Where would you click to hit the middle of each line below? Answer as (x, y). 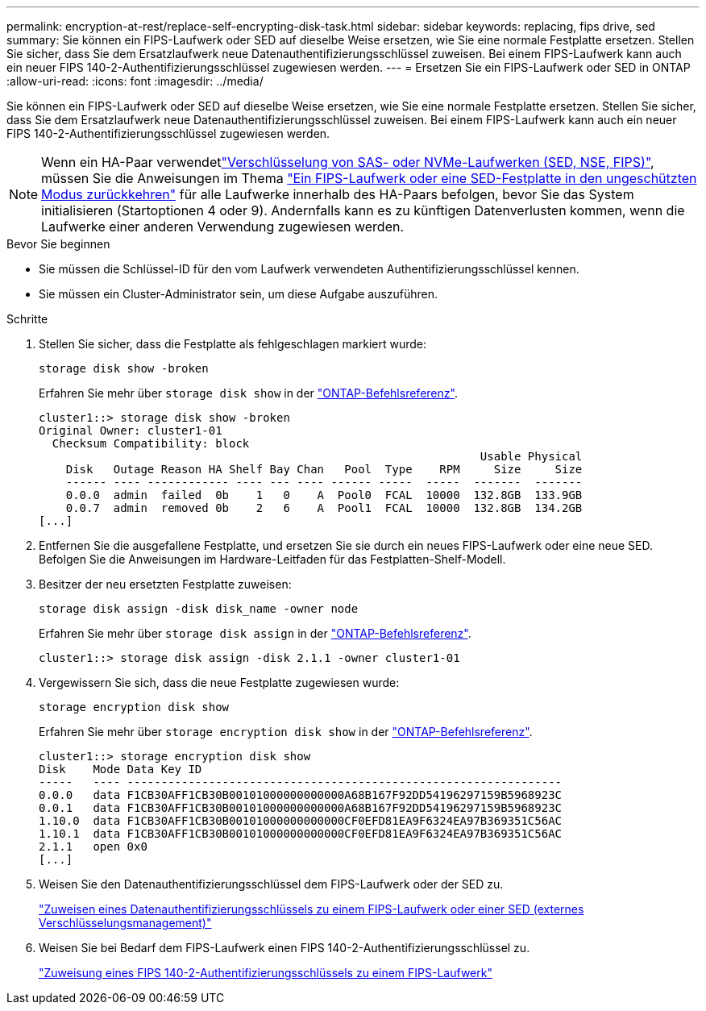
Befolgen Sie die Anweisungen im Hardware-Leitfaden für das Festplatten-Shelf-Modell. (272, 559)
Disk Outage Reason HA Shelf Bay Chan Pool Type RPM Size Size (324, 469)
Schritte (27, 319)
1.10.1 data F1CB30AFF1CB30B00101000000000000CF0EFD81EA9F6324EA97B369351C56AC (301, 834)
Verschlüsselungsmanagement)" (125, 923)
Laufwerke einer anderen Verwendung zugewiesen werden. (223, 227)
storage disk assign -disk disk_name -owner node (199, 609)
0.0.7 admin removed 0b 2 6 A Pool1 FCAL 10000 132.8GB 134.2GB (324, 508)
